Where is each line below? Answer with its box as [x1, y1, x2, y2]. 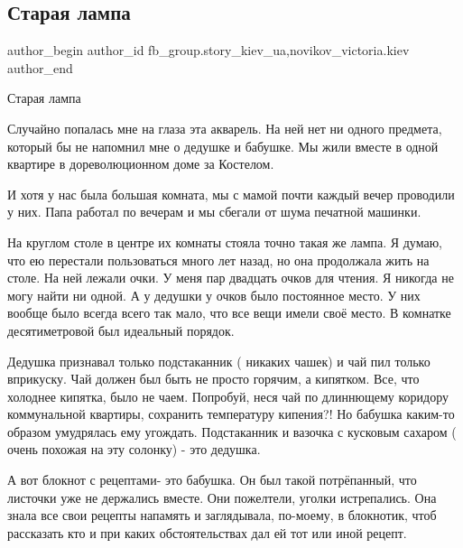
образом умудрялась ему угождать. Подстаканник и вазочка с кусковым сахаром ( [7, 422, 457, 441]
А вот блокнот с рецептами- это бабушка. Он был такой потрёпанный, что [7, 470, 417, 489]
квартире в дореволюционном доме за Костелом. [7, 154, 274, 173]
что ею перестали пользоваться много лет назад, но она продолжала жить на [7, 250, 430, 269]
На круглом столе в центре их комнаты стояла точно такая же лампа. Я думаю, [7, 232, 443, 251]
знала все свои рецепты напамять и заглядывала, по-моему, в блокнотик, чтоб [7, 506, 437, 525]
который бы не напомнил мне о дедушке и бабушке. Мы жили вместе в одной [7, 136, 439, 155]
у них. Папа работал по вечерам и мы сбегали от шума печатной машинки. [7, 202, 421, 221]
